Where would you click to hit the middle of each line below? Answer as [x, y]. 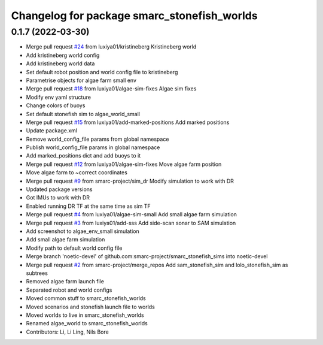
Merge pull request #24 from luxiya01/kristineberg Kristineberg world [111, 47]
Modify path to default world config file [74, 248]
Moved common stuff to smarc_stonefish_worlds [86, 298]
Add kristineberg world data [60, 63]
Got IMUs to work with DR [58, 198]
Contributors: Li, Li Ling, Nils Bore [67, 332]
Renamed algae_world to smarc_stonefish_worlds [87, 323]
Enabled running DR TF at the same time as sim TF [88, 206]
